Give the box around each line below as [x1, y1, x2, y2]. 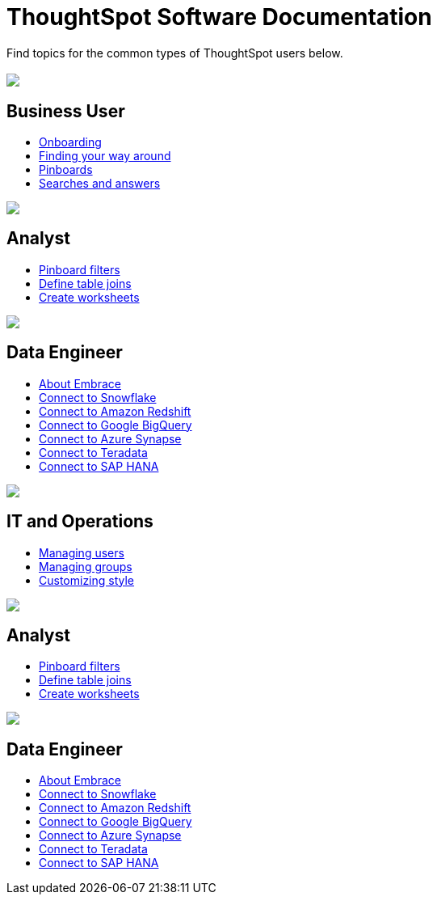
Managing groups [39, 559, 132, 573]
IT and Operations [6, 511, 153, 532]
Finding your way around [39, 149, 171, 163]
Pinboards [39, 163, 93, 177]
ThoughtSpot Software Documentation [6, 3, 432, 31]
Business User [6, 100, 125, 121]
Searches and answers [39, 176, 161, 191]
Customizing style [39, 573, 135, 587]
